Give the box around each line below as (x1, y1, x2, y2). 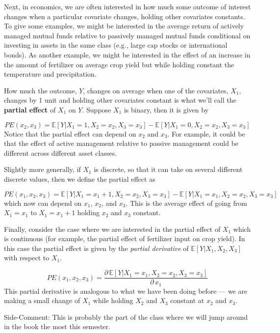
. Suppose (82, 104, 111, 114)
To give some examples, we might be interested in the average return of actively (4, 21, 244, 31)
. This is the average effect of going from (126, 197, 247, 208)
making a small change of (4, 295, 80, 305)
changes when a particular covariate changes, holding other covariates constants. (4, 11, 245, 21)
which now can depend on (4, 197, 82, 208)
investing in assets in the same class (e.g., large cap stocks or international (4, 40, 228, 50)
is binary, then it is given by (124, 104, 209, 114)
